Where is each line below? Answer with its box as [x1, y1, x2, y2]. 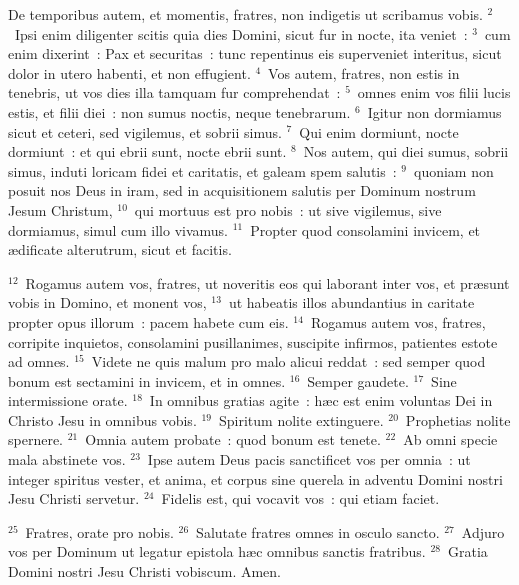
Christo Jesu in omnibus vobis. [8, 409, 197, 430]
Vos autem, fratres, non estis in [268, 62, 460, 83]
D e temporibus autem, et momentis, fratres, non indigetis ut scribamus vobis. [8, 4, 483, 24]
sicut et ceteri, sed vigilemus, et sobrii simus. [8, 121, 282, 142]
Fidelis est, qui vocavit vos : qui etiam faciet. [161, 488, 440, 509]
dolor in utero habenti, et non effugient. [8, 62, 251, 83]
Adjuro [461, 521, 505, 542]
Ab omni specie [403, 429, 498, 450]
